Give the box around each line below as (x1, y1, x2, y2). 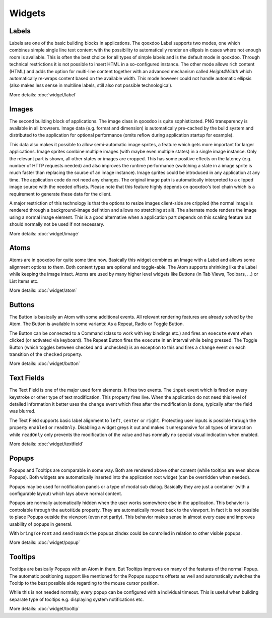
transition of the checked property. (9, 351, 83, 357)
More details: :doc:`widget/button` (9, 360, 80, 366)
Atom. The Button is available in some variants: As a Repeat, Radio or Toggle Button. (9, 321, 184, 327)
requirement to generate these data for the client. (9, 191, 112, 197)
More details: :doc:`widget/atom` (9, 287, 78, 293)
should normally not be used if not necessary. (9, 221, 105, 227)
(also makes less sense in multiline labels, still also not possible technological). (9, 82, 173, 88)
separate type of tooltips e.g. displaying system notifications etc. (9, 596, 144, 602)
